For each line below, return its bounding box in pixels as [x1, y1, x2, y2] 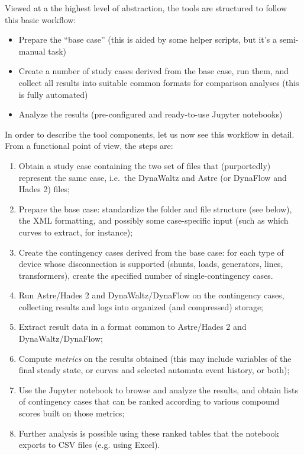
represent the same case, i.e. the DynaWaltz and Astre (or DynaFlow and [18, 171, 287, 183]
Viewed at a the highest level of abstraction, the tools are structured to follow [5, 2, 287, 14]
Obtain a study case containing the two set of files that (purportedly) [18, 159, 271, 171]
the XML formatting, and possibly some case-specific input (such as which [18, 214, 289, 227]
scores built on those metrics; [18, 407, 125, 419]
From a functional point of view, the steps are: [5, 139, 173, 152]
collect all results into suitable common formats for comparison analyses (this [18, 76, 299, 88]
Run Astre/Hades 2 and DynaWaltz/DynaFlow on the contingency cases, [18, 289, 284, 301]
